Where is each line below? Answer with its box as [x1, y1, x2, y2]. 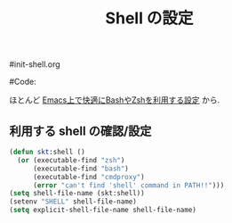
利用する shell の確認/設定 [9, 123, 152, 138]
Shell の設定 [105, 8, 194, 29]
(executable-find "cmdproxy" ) [32, 172, 145, 181]
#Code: [9, 77, 37, 87]
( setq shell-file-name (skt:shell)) [9, 189, 145, 198]
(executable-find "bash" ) [32, 164, 129, 173]
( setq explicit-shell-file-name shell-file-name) [9, 206, 197, 215]
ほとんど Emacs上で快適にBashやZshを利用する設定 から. [9, 95, 220, 105]
